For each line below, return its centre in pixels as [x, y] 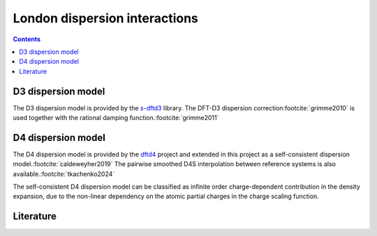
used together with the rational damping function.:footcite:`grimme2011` [116, 118]
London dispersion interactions [106, 18]
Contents [27, 39]
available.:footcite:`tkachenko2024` [64, 174]
